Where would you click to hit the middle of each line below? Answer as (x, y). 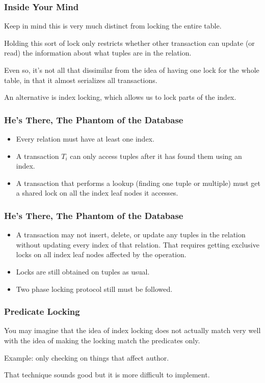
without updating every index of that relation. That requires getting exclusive (138, 244)
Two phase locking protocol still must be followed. (94, 289)
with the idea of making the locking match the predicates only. (102, 340)
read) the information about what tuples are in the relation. (98, 53)
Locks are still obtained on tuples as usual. (83, 271)
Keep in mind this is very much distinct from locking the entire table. (113, 26)
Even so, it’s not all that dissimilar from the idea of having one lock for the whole (132, 70)
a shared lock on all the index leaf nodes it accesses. (97, 193)
